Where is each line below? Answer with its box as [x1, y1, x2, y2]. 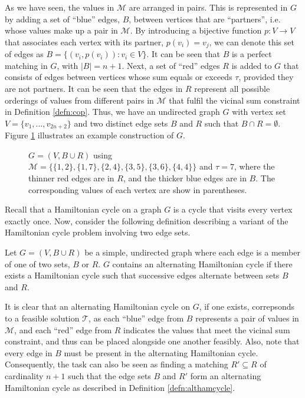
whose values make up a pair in [5, 24, 118, 37]
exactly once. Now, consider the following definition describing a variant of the [5, 214, 288, 227]
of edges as [5, 48, 44, 60]
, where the [234, 160, 275, 173]
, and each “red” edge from [14, 323, 112, 336]
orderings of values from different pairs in [5, 94, 154, 106]
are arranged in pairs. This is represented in [129, 1, 288, 13]
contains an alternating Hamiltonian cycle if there [112, 257, 293, 270]
